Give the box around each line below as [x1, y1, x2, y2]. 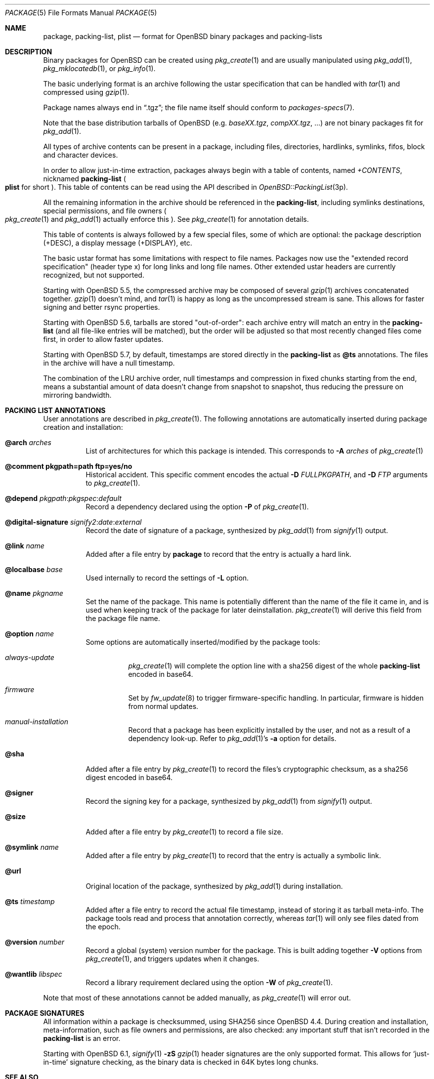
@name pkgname [5, 589, 63, 597]
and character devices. [43, 151, 118, 159]
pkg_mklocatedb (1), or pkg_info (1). [43, 64, 156, 73]
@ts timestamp [5, 897, 55, 906]
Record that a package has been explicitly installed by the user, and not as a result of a [128, 726, 411, 734]
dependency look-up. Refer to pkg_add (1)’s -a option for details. [128, 734, 337, 743]
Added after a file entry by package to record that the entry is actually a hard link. [86, 550, 351, 558]
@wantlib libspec [5, 970, 62, 978]
